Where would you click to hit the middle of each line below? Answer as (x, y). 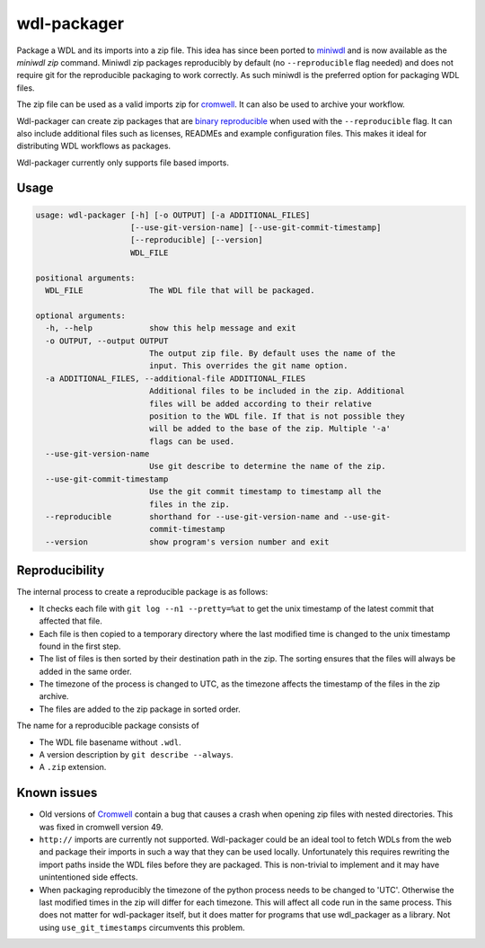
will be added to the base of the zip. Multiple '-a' (269, 429)
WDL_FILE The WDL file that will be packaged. (180, 291)
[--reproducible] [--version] (197, 240)
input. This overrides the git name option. (248, 366)
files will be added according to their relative (260, 403)
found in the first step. (80, 646)
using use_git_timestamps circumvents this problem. (142, 927)
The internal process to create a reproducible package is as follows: (142, 592)
